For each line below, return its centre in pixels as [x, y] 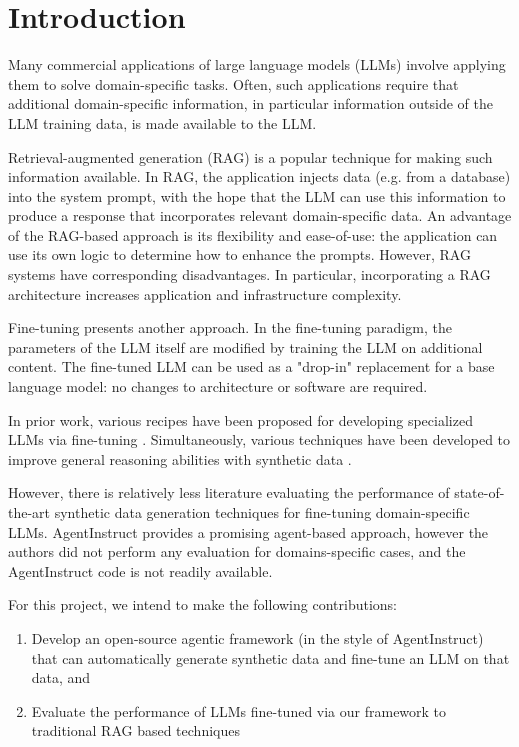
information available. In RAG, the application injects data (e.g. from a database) [259, 176]
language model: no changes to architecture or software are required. [218, 386]
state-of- [479, 492]
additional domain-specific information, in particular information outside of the [250, 103]
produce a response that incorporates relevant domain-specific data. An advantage [260, 215]
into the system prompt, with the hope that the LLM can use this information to [257, 195]
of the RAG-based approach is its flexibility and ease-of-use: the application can [253, 234]
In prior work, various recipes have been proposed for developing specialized [240, 419]
